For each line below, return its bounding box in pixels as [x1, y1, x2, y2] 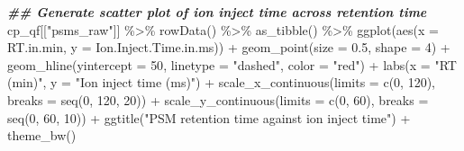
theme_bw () [7, 126, 77, 145]
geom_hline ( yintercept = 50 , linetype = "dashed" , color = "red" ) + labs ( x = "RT [7, 55, 457, 74]
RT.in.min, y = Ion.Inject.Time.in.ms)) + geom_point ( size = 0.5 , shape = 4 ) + [7, 38, 450, 57]
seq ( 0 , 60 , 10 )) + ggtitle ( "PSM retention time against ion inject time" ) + [7, 108, 411, 127]
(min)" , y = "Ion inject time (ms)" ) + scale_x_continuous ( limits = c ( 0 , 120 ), [7, 73, 435, 92]
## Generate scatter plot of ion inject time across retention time [7, 3, 427, 21]
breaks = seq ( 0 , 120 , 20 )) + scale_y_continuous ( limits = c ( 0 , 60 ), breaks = [7, 90, 429, 109]
